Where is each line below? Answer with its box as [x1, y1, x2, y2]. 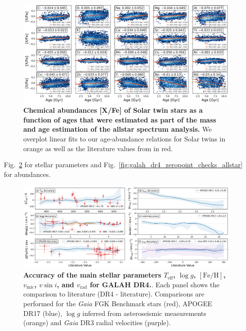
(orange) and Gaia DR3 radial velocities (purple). [23, 317, 171, 328]
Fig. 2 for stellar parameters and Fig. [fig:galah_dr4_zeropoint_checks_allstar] [4, 159, 243, 170]
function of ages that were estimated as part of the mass [23, 114, 216, 124]
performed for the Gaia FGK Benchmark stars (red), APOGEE [23, 298, 213, 309]
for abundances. [4, 169, 51, 179]
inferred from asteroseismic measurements [82, 308, 207, 318]
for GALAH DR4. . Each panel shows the [90, 279, 220, 289]
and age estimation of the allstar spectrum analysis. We [23, 124, 212, 134]
